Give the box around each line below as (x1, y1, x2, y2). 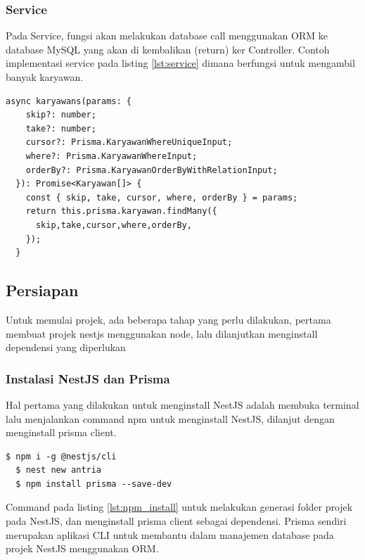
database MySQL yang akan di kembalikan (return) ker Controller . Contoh (6, 42, 330, 56)
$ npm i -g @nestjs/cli (6, 451, 117, 462)
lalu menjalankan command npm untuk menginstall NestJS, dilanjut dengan (6, 411, 335, 426)
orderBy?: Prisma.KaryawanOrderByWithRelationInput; (25, 165, 278, 175)
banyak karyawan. (6, 70, 84, 84)
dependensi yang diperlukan (6, 340, 126, 355)
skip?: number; (25, 110, 96, 120)
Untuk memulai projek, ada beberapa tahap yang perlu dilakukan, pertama (6, 312, 331, 326)
